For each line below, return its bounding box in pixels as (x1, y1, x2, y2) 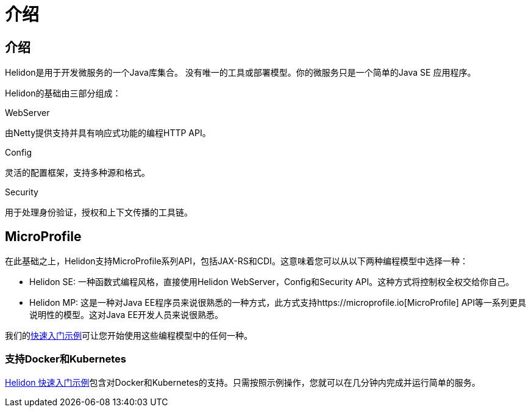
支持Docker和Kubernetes (5, 353, 126, 366)
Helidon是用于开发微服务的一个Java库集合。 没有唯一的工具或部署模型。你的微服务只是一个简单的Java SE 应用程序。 (5, 67, 476, 78)
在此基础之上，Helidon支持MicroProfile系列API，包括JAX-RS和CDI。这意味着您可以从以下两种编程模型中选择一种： (5, 256, 468, 267)
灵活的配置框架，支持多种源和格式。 (5, 167, 150, 178)
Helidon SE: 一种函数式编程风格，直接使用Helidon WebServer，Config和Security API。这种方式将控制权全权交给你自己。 (29, 276, 515, 287)
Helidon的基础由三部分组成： (5, 88, 121, 99)
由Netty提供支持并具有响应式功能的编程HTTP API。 (5, 128, 211, 139)
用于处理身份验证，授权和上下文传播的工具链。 (5, 207, 193, 218)
